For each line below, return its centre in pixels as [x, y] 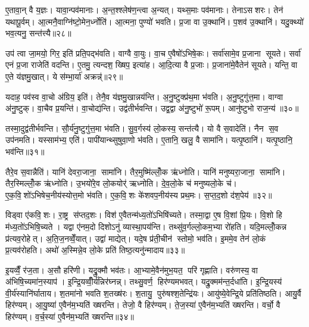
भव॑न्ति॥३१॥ [25, 151]
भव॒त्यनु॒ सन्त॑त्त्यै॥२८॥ [38, 33]
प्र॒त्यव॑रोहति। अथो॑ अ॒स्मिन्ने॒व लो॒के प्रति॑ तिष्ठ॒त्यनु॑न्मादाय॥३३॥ [95, 250]
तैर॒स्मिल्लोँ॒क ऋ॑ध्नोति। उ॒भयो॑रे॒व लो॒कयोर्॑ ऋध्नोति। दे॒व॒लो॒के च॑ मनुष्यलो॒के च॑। [121, 183]
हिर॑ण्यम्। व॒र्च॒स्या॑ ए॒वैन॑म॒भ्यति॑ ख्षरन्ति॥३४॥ [70, 317]
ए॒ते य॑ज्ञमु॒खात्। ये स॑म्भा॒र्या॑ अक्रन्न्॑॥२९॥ [64, 76]
